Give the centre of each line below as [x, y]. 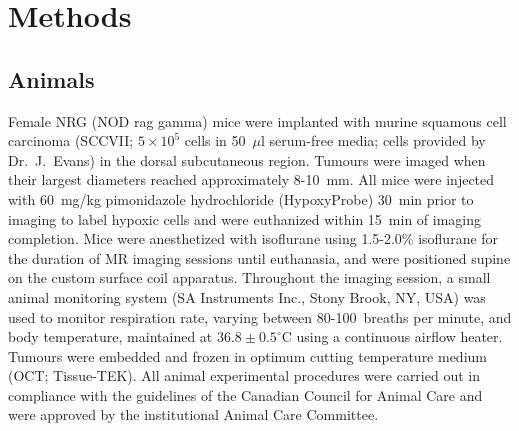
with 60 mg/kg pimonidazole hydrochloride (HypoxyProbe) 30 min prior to [241, 198]
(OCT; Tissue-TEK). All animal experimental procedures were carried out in [244, 375]
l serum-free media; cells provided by [373, 140]
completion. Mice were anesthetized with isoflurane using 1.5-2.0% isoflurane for [253, 238]
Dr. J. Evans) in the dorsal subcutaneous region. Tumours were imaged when [247, 159]
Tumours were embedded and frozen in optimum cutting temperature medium [247, 355]
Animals [51, 78]
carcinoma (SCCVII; [71, 140]
